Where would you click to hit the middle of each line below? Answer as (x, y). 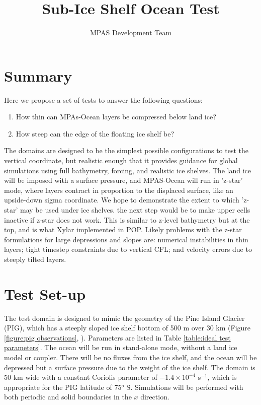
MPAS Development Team (131, 32)
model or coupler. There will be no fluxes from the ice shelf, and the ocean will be (130, 357)
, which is (222, 377)
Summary (38, 75)
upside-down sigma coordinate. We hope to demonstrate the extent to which (122, 200)
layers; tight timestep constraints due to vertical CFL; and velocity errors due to (128, 249)
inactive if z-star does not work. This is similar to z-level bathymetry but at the (127, 219)
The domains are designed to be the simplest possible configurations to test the (126, 150)
